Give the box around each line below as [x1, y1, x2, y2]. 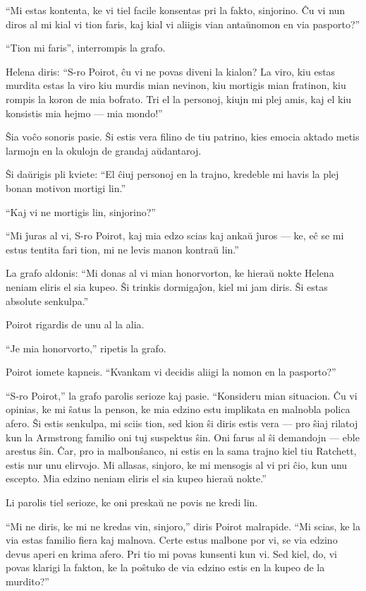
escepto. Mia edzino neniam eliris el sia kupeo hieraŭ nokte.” [6, 471, 267, 486]
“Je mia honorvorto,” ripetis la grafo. [6, 340, 166, 355]
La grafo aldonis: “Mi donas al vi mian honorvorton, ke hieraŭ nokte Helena [6, 265, 334, 280]
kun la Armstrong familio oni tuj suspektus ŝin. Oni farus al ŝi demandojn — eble [6, 429, 360, 444]
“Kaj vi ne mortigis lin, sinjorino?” [6, 204, 156, 219]
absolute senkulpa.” [6, 293, 89, 308]
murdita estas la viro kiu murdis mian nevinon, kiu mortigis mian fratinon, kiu [6, 78, 346, 92]
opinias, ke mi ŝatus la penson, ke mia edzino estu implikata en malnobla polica [6, 402, 350, 417]
